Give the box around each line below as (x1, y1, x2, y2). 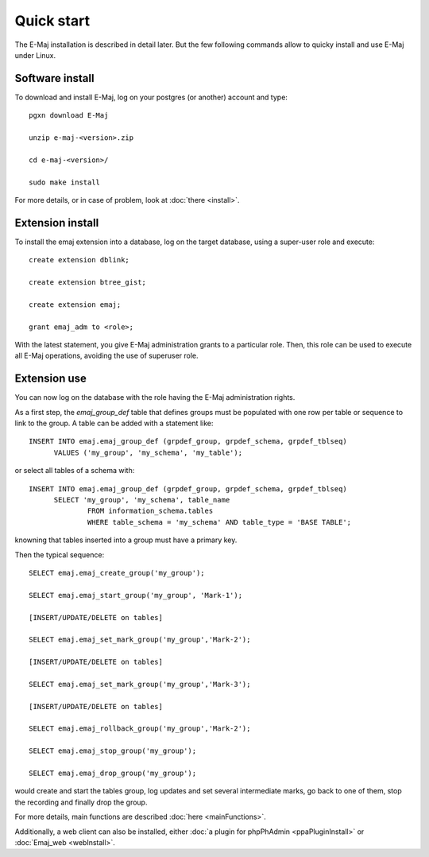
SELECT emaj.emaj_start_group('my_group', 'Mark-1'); (29, 591, 242, 599)
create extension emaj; (29, 300, 122, 309)
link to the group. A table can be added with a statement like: (14, 418, 214, 428)
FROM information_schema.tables (87, 506, 214, 516)
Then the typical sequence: (14, 549, 105, 560)
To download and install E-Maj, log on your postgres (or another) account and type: (14, 92, 288, 102)
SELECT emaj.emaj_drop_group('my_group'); (29, 769, 197, 778)
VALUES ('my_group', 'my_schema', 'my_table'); (53, 448, 242, 457)
